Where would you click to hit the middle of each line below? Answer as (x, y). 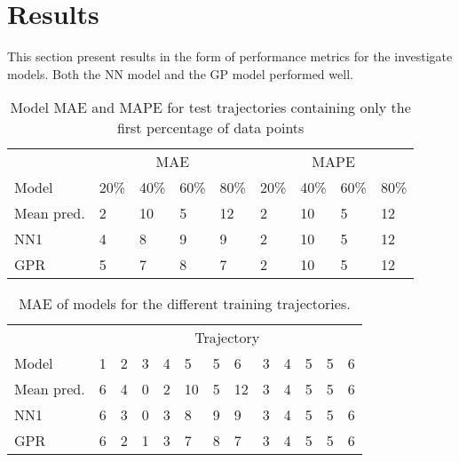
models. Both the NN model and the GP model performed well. (180, 73)
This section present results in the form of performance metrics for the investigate (230, 56)
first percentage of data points (210, 128)
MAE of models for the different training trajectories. (185, 304)
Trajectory (227, 338)
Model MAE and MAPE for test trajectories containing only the (210, 108)
